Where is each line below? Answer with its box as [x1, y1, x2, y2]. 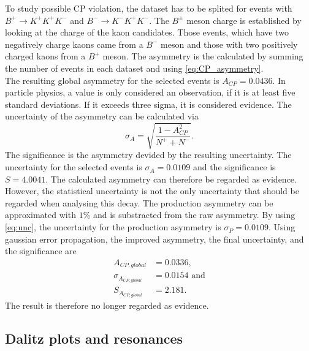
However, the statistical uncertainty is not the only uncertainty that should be [5, 184, 299, 197]
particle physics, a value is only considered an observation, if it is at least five [5, 86, 296, 99]
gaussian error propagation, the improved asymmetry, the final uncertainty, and [5, 232, 304, 245]
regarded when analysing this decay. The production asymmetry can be [5, 196, 273, 209]
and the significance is [193, 160, 276, 173]
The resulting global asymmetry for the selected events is [5, 74, 219, 86]
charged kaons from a [5, 50, 86, 62]
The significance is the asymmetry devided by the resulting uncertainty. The [5, 148, 292, 161]
